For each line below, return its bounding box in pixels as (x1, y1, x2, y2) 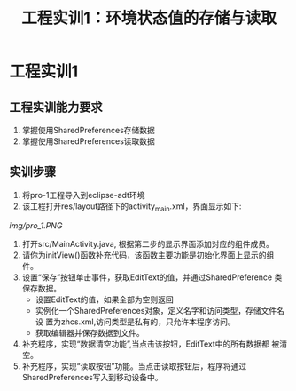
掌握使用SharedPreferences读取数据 (21, 136, 155, 147)
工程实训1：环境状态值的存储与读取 (20, 8, 277, 28)
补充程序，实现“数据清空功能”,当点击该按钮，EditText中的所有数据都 (21, 339, 270, 349)
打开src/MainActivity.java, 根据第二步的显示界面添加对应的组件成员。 (21, 238, 275, 249)
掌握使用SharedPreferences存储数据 (21, 125, 155, 135)
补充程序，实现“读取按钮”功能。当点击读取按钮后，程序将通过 (21, 361, 247, 371)
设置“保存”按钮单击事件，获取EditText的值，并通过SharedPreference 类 (21, 272, 283, 283)
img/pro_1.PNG (9, 219, 63, 231)
